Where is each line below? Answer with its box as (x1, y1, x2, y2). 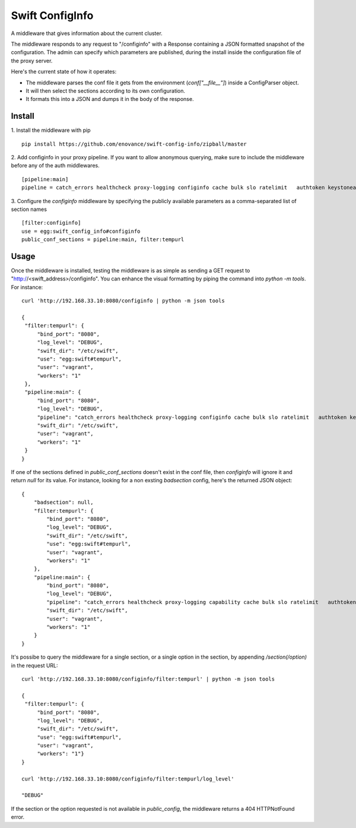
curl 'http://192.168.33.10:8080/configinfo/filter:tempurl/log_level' (21, 775, 234, 782)
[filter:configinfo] (21, 220, 81, 226)
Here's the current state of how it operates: (11, 68, 117, 75)
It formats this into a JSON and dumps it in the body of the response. (26, 96, 194, 103)
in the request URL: (11, 662, 59, 669)
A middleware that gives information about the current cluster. (11, 30, 163, 37)
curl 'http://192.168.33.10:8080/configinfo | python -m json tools (21, 298, 225, 304)
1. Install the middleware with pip (11, 127, 91, 134)
